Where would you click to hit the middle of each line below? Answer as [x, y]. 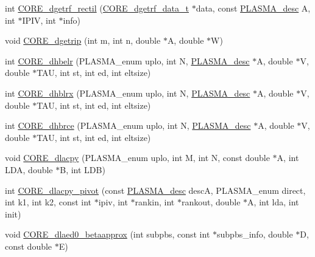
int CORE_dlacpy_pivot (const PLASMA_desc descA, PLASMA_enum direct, [155, 190]
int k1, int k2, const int [48, 202]
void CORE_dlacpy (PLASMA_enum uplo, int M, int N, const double [137, 158]
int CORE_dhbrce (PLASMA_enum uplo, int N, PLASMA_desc [128, 125]
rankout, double [211, 202]
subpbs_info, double [255, 234]
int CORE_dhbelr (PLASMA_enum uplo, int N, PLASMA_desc [127, 60]
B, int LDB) [83, 169]
